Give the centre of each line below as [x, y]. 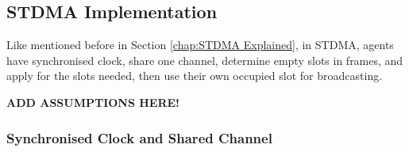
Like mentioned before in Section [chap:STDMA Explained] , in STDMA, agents [200, 45]
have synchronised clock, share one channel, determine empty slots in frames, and [205, 60]
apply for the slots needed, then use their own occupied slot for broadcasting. [195, 76]
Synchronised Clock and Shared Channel [139, 137]
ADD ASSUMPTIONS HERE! [93, 102]
